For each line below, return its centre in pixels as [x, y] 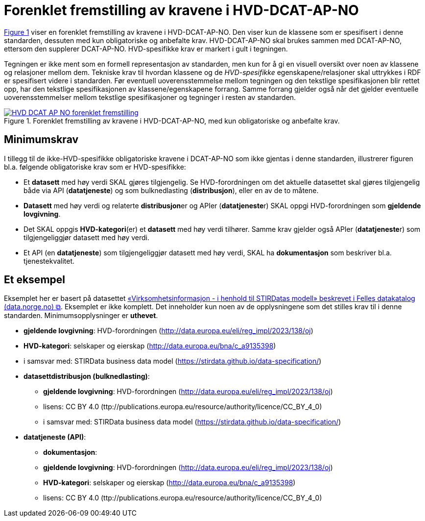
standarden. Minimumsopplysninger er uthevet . [81, 316]
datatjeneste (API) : [55, 437]
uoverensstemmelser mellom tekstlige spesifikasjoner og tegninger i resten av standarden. [150, 97]
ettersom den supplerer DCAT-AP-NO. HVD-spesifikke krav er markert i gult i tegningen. [146, 49]
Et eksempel [35, 280]
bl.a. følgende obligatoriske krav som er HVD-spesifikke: [95, 167]
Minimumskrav [41, 140]
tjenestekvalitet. [49, 261]
